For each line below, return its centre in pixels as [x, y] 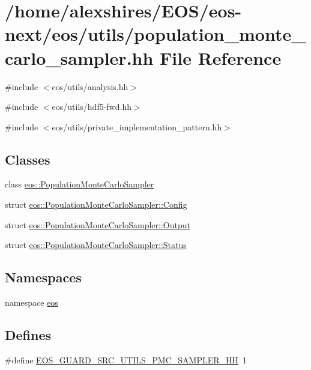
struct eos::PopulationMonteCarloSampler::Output [98, 224]
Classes [28, 159]
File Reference [221, 57]
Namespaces [43, 277]
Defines [28, 335]
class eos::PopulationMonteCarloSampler [80, 184]
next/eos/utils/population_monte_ [155, 34]
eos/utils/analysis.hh [90, 86]
